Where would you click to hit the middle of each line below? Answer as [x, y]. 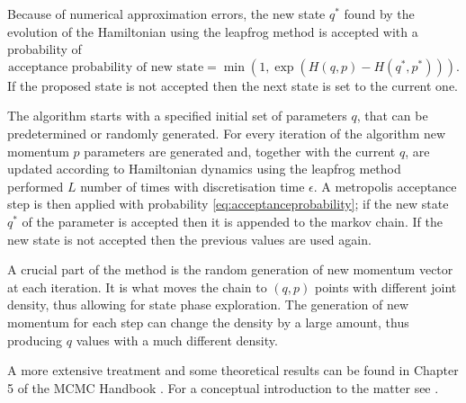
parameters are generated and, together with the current [240, 151]
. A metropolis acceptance [385, 186]
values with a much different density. [177, 340]
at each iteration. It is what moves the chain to [137, 287]
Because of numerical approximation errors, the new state [166, 13]
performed [36, 186]
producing [35, 340]
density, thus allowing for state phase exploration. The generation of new [208, 304]
